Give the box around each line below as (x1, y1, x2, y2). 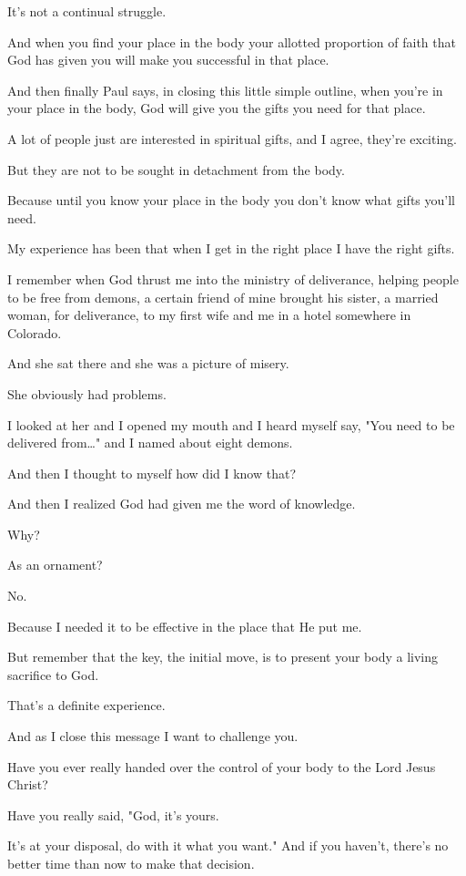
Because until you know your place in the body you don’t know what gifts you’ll (7, 191, 455, 210)
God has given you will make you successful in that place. (7, 50, 329, 69)
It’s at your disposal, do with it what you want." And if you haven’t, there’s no (7, 836, 449, 855)
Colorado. (7, 323, 62, 342)
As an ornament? (7, 555, 103, 574)
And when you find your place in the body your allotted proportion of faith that (7, 32, 456, 51)
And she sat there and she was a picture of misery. (7, 354, 289, 373)
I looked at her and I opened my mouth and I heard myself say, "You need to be (7, 415, 455, 434)
